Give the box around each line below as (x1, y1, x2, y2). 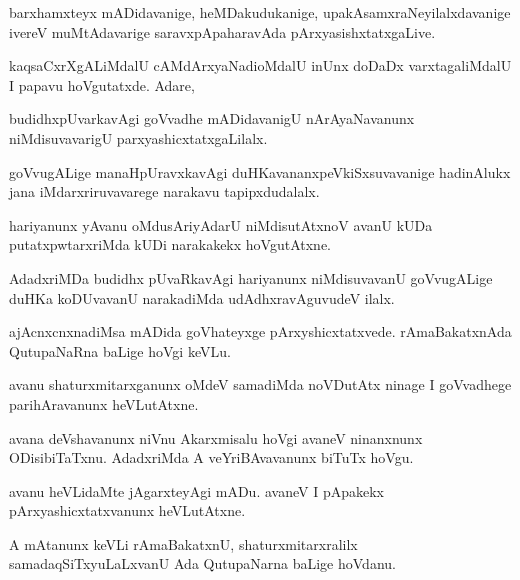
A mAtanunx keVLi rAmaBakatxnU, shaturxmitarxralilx (9, 533, 358, 554)
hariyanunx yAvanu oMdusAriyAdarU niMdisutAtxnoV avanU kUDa (9, 214, 433, 235)
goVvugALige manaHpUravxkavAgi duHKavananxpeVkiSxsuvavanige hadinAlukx (9, 161, 511, 182)
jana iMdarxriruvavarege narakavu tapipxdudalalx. (9, 181, 320, 202)
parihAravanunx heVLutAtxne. (9, 393, 199, 414)
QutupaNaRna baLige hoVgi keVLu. (9, 340, 231, 361)
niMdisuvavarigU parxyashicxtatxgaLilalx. (9, 127, 268, 148)
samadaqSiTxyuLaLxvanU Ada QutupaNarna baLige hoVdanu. (9, 553, 396, 574)
